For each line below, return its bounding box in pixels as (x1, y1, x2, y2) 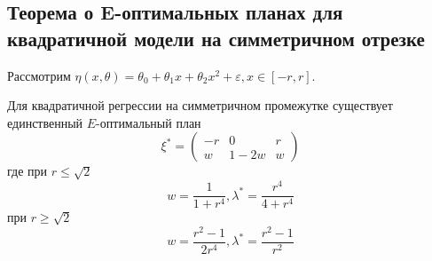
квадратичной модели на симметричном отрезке (7, 24, 425, 51)
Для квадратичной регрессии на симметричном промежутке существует (7, 96, 393, 115)
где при (7, 162, 48, 180)
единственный (7, 113, 83, 131)
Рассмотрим (7, 66, 71, 84)
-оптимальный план (96, 113, 201, 131)
